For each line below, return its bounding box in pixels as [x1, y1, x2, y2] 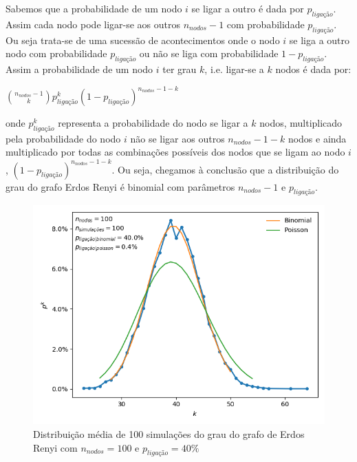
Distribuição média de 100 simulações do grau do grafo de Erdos [33, 426, 305, 441]
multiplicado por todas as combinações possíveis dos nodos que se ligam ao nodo [6, 145, 345, 159]
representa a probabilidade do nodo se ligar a [58, 116, 248, 130]
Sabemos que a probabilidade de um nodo [6, 1, 182, 15]
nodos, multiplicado [259, 116, 343, 130]
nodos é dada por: [275, 61, 351, 76]
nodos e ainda [288, 131, 347, 145]
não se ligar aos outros [130, 131, 225, 145]
